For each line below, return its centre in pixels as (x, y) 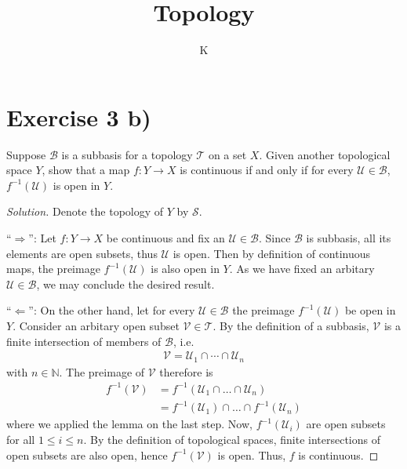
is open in (76, 185)
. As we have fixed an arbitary (302, 269)
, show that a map (86, 170)
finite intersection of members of (84, 341)
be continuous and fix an (165, 238)
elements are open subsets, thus (82, 253)
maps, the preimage (53, 269)
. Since (274, 238)
